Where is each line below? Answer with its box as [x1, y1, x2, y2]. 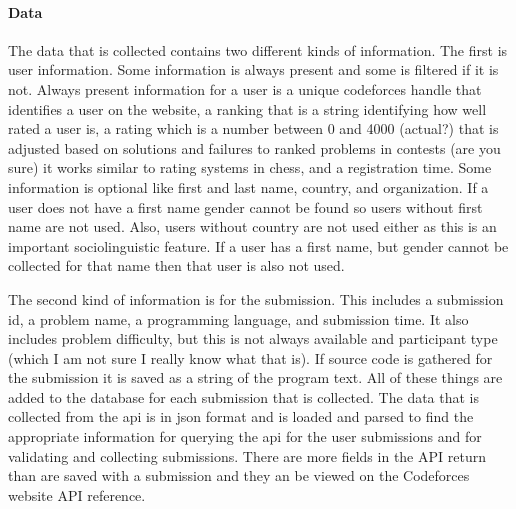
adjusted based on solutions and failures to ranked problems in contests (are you [8, 137, 501, 158]
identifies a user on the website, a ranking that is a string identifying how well [8, 98, 487, 119]
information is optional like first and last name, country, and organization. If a [8, 176, 489, 197]
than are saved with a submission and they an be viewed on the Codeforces [8, 465, 470, 486]
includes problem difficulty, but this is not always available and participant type [8, 328, 498, 349]
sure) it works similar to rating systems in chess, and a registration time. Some [8, 157, 492, 178]
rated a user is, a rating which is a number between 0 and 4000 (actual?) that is [8, 118, 499, 139]
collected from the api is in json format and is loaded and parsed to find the [8, 406, 474, 427]
